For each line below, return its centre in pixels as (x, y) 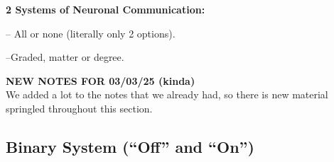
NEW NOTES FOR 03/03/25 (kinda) (101, 80)
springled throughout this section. (79, 108)
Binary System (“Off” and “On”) (130, 146)
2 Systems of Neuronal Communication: (106, 9)
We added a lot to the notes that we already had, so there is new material (167, 94)
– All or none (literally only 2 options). (91, 33)
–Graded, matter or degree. (65, 57)
